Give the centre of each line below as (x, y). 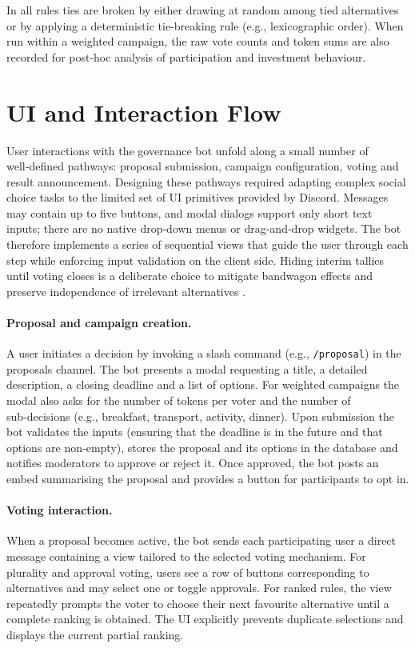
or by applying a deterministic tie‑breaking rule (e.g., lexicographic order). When (205, 25)
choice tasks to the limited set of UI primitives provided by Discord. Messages (198, 197)
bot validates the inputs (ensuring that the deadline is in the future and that (195, 432)
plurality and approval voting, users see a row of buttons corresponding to (188, 572)
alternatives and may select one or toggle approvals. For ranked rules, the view (199, 588)
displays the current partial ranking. (95, 634)
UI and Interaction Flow (144, 112)
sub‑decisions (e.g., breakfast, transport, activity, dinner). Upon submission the (200, 416)
